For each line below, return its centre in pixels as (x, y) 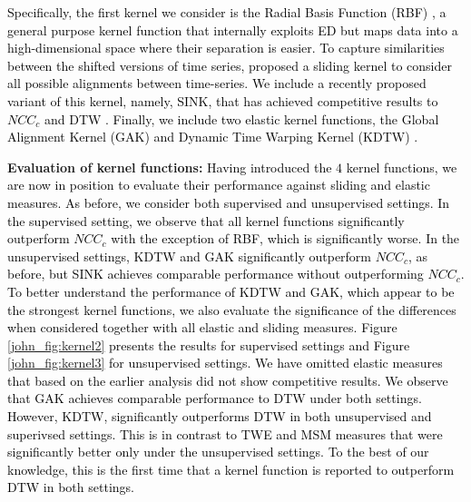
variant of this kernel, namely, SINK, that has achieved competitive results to (223, 100)
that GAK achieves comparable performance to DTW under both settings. (215, 398)
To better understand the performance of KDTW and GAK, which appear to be (231, 291)
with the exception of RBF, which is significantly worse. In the (285, 238)
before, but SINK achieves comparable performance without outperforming (216, 274)
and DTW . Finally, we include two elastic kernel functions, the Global (241, 118)
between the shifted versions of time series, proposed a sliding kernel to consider (230, 65)
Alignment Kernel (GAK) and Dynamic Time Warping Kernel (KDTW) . (213, 137)
